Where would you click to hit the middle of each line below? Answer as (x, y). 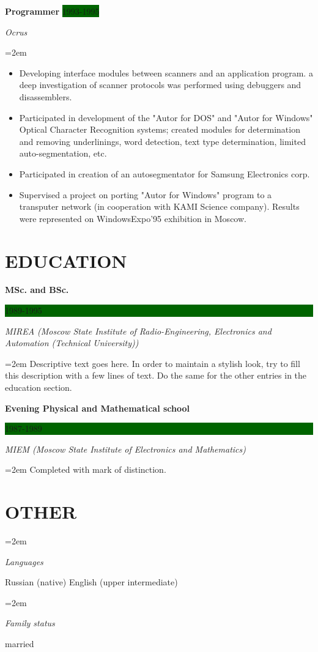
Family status (30, 623)
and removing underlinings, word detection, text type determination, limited (162, 141)
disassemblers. (46, 96)
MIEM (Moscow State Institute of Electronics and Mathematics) (125, 449)
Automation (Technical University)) (72, 343)
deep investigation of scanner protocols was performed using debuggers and (160, 85)
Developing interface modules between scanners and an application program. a (166, 72)
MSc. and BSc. (37, 290)
